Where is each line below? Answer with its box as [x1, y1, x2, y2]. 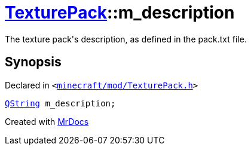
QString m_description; [5, 98, 116, 108]
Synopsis [5, 54, 62, 70]
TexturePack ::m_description [5, 2, 235, 23]
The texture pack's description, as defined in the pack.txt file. [5, 33, 247, 44]
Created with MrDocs [5, 116, 89, 127]
